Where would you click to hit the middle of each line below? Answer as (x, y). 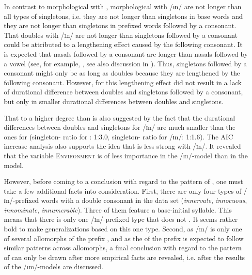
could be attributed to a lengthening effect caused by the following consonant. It (123, 44)
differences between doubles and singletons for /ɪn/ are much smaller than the (120, 127)
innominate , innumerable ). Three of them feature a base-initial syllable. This (118, 209)
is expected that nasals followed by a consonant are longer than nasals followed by (126, 53)
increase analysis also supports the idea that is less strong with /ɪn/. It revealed (122, 146)
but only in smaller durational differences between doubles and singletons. (114, 101)
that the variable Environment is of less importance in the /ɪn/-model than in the (126, 155)
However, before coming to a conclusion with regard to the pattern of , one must (124, 181)
